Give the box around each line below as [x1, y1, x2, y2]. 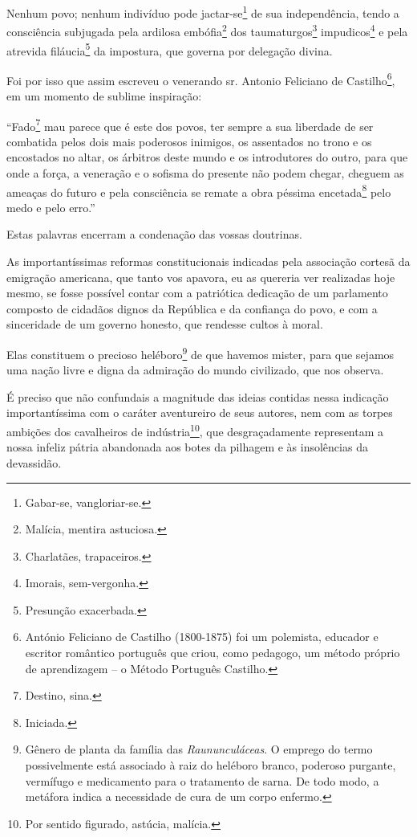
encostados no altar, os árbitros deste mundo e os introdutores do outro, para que [6, 149, 408, 165]
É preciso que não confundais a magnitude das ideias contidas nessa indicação [6, 388, 389, 405]
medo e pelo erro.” [6, 198, 95, 215]
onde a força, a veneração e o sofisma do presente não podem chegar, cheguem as [6, 165, 404, 182]
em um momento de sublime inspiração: [6, 88, 202, 104]
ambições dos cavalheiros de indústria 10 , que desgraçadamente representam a [6, 421, 384, 439]
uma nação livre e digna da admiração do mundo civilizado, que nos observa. [6, 361, 384, 378]
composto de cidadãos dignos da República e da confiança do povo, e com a [6, 300, 378, 316]
